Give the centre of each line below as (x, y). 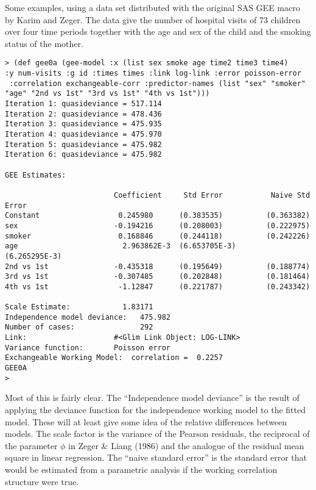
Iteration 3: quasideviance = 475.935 (83, 124)
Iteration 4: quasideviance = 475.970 (83, 134)
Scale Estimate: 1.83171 (79, 307)
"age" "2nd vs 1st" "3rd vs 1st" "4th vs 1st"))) (107, 94)
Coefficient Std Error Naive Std (212, 195)
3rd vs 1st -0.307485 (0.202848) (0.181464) (158, 277)
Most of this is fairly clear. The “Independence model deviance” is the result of (152, 398)
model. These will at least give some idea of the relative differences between (146, 421)
